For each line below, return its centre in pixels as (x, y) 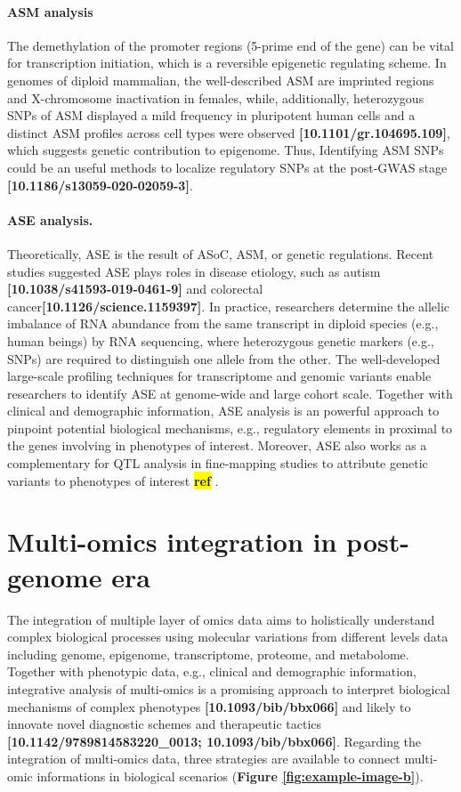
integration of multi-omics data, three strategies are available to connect (204, 759)
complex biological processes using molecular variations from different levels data (228, 637)
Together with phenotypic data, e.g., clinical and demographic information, (212, 671)
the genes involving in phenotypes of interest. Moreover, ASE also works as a (217, 445)
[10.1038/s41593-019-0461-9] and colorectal (135, 289)
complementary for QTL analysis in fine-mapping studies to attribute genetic (218, 463)
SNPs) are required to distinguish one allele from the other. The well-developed (224, 358)
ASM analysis (50, 11)
